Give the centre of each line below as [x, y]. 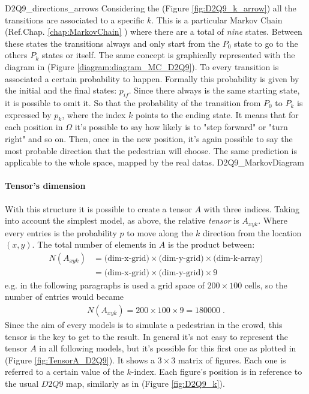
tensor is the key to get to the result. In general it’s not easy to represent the [146, 336]
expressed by [28, 114]
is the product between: [211, 244]
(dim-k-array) [238, 258]
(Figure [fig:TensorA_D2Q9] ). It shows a [80, 360]
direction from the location [252, 232]
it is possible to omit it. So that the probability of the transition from [133, 102]
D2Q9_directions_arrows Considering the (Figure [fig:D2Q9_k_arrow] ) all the [151, 8]
